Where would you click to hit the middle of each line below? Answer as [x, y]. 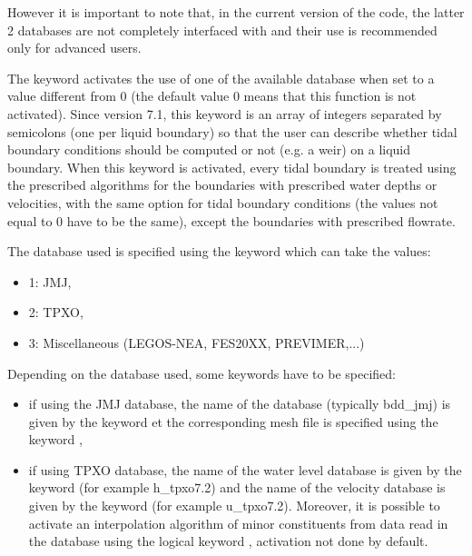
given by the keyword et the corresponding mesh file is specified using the [233, 421]
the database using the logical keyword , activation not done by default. [228, 541]
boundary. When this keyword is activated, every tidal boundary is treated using [232, 167]
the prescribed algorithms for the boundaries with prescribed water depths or [222, 185]
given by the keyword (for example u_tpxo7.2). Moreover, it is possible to [234, 506]
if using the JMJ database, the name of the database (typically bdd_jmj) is [240, 404]
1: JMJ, [50, 281]
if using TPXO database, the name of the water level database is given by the [245, 469]
